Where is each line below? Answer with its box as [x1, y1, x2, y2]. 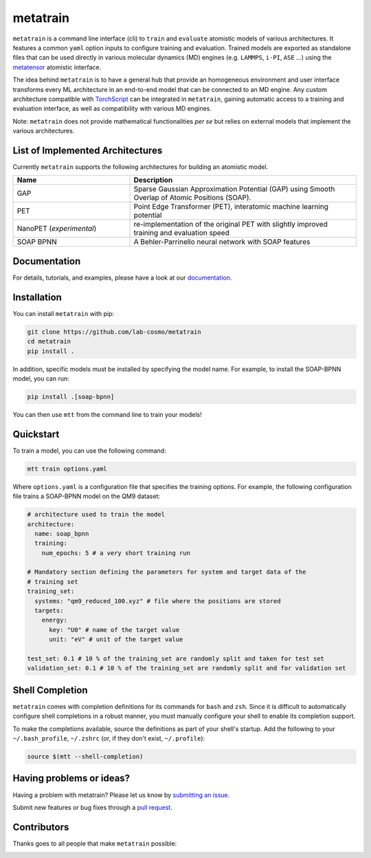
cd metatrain [27, 337, 71, 346]
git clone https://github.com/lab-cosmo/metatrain [27, 328, 202, 336]
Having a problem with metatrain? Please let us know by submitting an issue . [12, 791, 230, 799]
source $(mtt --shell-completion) [27, 753, 144, 760]
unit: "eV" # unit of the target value [49, 635, 183, 644]
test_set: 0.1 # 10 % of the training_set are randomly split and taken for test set [27, 655, 324, 662]
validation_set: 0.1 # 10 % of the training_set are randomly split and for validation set [27, 664, 346, 673]
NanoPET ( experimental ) [16, 224, 97, 234]
